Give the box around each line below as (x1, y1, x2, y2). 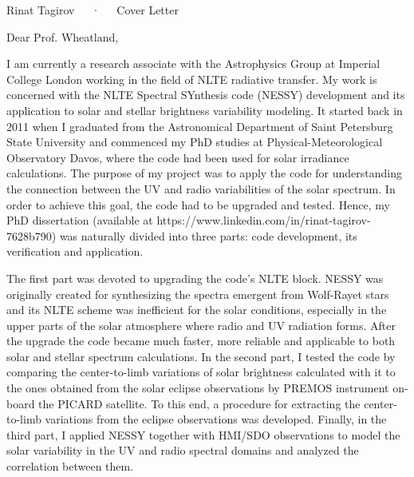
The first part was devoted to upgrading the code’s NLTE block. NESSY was (6, 269, 384, 286)
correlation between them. (6, 458, 134, 475)
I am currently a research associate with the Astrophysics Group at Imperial (6, 55, 380, 72)
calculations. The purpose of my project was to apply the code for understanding (6, 165, 402, 181)
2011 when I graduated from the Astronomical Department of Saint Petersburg (6, 117, 393, 134)
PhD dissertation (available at (6, 212, 153, 229)
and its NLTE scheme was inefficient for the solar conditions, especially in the (6, 301, 387, 318)
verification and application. (6, 243, 144, 260)
